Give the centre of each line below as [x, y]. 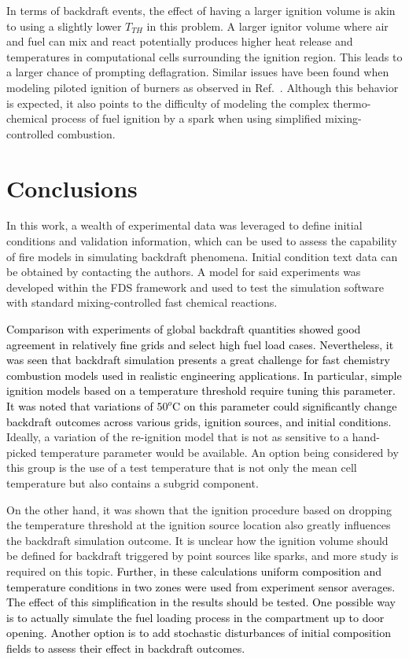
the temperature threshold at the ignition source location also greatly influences [199, 525]
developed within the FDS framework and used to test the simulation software [195, 287]
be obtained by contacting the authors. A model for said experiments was [184, 272]
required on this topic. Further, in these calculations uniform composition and [194, 571]
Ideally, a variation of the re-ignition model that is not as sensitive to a [178, 437]
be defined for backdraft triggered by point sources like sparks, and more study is [203, 556]
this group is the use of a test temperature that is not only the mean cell [182, 468]
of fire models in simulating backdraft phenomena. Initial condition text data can [202, 256]
